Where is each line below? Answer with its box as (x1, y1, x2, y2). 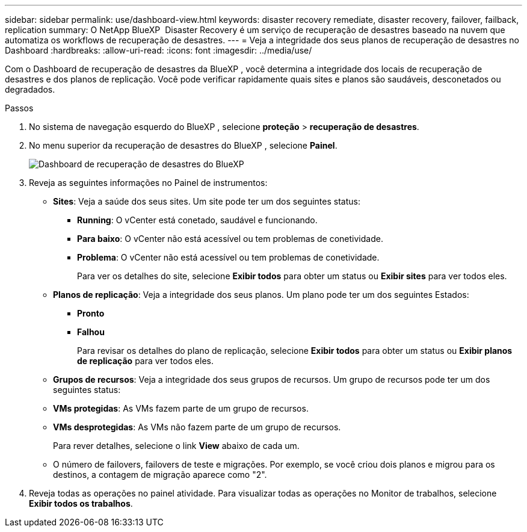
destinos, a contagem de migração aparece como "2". (53, 469, 267, 480)
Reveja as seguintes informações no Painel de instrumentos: (29, 178, 268, 188)
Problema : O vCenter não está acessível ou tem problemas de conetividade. (77, 252, 380, 262)
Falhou (77, 327, 105, 337)
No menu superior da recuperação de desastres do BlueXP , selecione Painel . (29, 140, 337, 150)
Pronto (77, 308, 105, 318)
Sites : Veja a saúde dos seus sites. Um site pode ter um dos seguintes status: (53, 196, 360, 206)
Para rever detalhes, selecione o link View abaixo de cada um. (53, 441, 300, 451)
